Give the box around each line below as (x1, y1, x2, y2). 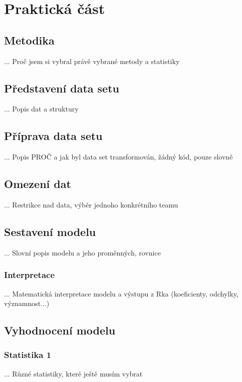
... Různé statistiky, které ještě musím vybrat (4, 368, 143, 378)
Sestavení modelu (4, 223, 96, 239)
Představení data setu (4, 80, 119, 95)
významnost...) (4, 298, 50, 308)
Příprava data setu (4, 128, 103, 143)
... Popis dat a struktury (4, 103, 79, 114)
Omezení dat (4, 176, 71, 191)
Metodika (4, 32, 55, 47)
